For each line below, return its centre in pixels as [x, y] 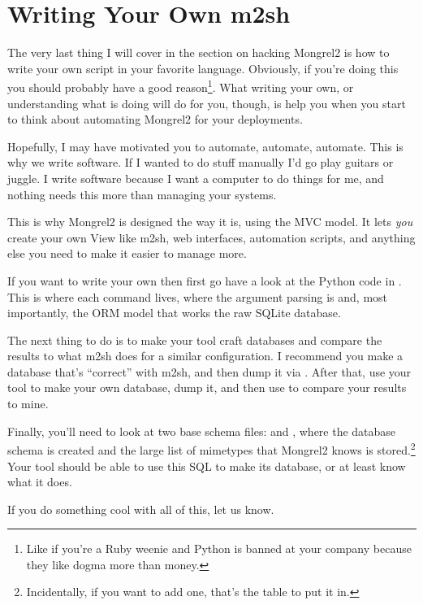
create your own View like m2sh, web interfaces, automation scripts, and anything [211, 237]
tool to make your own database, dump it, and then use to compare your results [207, 387]
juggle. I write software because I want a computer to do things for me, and [196, 178]
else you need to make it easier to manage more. [127, 253]
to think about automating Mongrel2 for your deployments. [155, 119]
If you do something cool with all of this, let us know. [141, 509]
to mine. [28, 404]
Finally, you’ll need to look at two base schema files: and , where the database [202, 431]
